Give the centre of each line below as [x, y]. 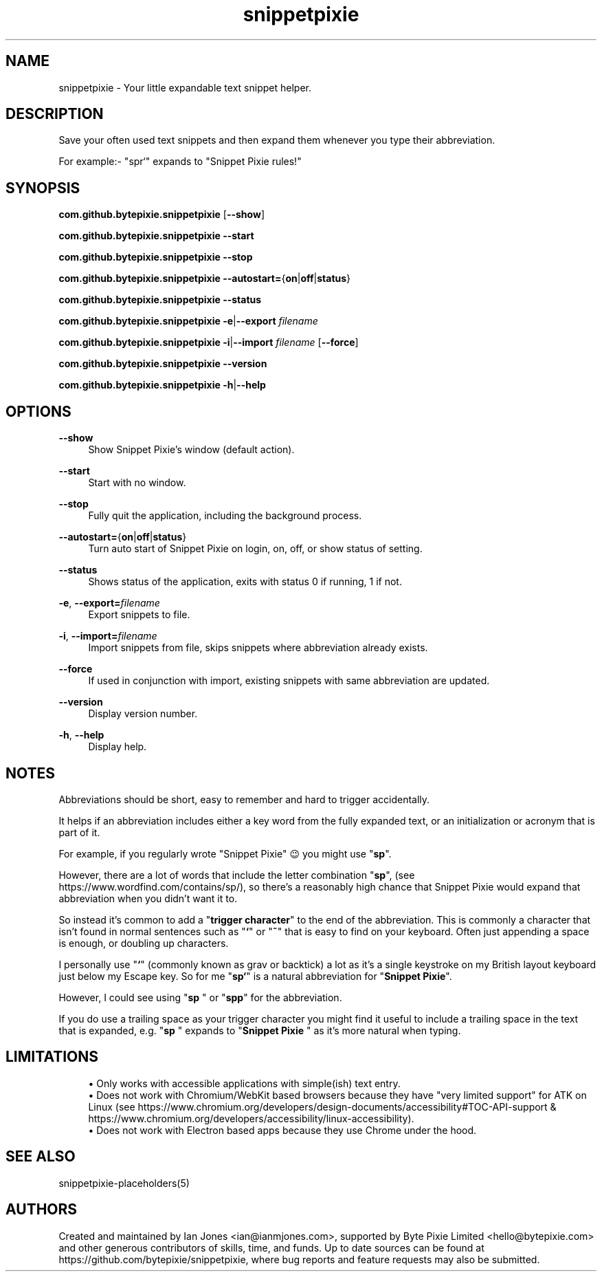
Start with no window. [137, 483]
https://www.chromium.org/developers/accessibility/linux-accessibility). [251, 1118]
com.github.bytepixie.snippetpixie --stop [156, 257]
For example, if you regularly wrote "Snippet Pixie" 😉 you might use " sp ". [225, 853]
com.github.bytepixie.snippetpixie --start [156, 236]
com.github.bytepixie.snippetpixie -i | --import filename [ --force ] [209, 342]
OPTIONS [38, 411]
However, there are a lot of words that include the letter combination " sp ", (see [237, 875]
